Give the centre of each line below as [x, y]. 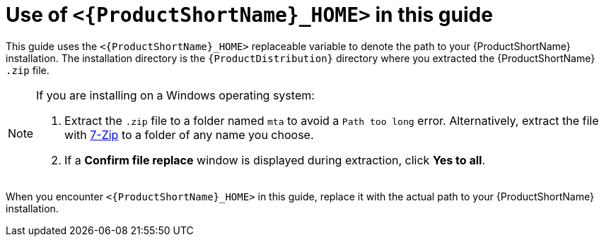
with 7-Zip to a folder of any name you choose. [189, 134]
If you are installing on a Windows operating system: [175, 95]
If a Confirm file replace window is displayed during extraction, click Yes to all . [275, 160]
